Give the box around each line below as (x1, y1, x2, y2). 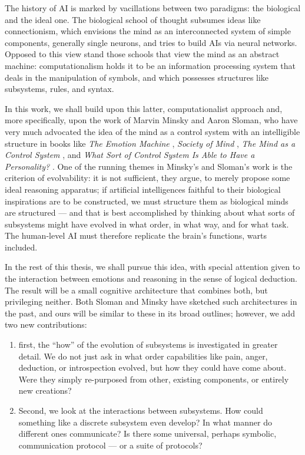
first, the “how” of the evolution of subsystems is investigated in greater (18, 338, 278, 351)
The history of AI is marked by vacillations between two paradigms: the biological (5, 2, 301, 14)
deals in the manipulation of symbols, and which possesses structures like (5, 71, 269, 83)
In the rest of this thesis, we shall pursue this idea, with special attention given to (5, 261, 300, 273)
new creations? (18, 384, 72, 397)
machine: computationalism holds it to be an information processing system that (5, 59, 296, 71)
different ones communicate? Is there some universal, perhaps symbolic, (18, 427, 277, 440)
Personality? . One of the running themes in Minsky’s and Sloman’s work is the (5, 160, 293, 172)
